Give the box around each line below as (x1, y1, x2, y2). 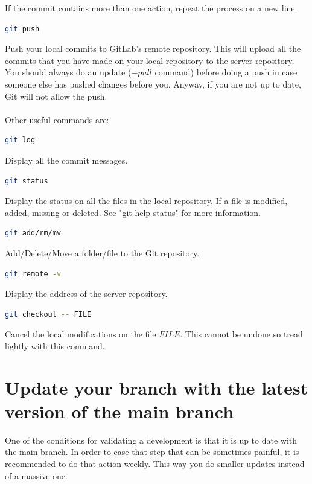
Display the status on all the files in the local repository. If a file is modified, (5, 194, 288, 207)
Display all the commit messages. (5, 153, 128, 166)
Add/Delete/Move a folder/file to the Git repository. (5, 246, 200, 259)
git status (5, 176, 48, 185)
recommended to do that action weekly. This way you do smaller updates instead (5, 457, 305, 470)
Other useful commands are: (5, 113, 109, 126)
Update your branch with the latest (5, 375, 308, 400)
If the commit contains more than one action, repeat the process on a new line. (5, 2, 298, 14)
